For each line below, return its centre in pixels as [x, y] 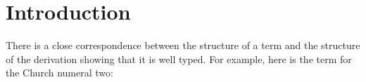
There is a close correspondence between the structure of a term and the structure [183, 45]
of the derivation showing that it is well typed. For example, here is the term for [179, 59]
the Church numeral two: [59, 73]
